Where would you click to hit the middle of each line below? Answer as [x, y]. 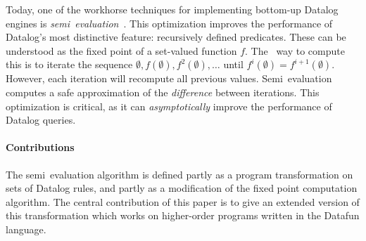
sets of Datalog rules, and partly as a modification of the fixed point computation [182, 188]
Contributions [40, 147]
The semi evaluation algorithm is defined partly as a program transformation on [179, 174]
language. [26, 229]
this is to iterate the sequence [69, 64]
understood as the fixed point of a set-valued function [121, 50]
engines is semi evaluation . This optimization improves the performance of [169, 23]
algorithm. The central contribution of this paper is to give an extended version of [183, 201]
